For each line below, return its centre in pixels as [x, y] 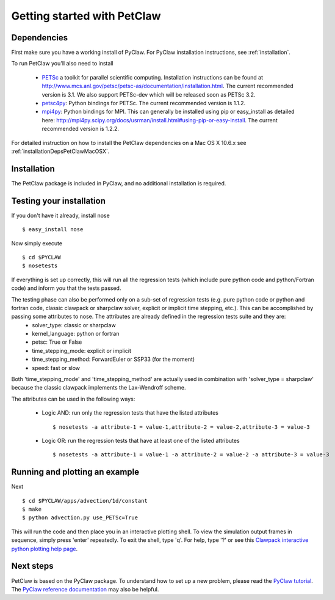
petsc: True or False [57, 342]
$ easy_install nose [53, 230]
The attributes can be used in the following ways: [73, 399]
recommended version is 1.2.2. [80, 129]
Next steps [32, 566]
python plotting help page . [45, 549]
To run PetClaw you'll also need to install [62, 64]
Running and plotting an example [75, 472]
